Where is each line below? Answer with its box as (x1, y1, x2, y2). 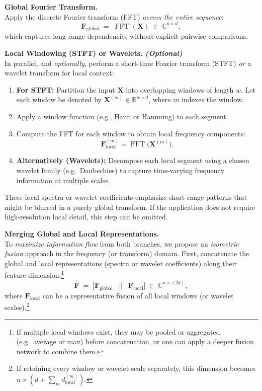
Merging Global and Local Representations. (5, 228, 159, 239)
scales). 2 (5, 300, 30, 312)
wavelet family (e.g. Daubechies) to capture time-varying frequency (16, 165, 225, 176)
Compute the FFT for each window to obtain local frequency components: (16, 128, 245, 138)
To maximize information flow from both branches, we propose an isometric (5, 238, 239, 249)
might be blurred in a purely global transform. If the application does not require (5, 201, 255, 212)
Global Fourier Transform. (5, 2, 98, 12)
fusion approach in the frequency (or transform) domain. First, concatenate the (5, 248, 249, 259)
